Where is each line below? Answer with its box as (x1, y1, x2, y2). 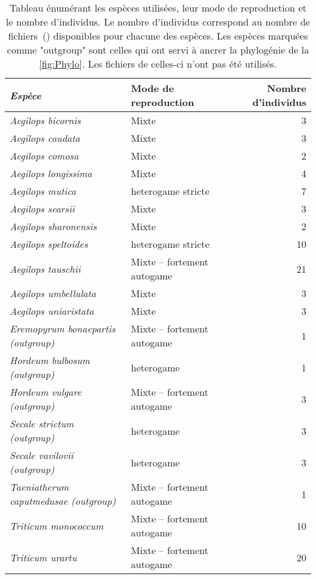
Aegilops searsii (10, 202, 75, 216)
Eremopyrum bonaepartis (10, 321, 115, 335)
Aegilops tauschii (10, 261, 81, 276)
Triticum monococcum (10, 518, 103, 533)
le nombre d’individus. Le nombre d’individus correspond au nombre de (5, 15, 311, 29)
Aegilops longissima (10, 166, 92, 180)
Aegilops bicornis (10, 113, 81, 127)
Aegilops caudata (10, 131, 80, 145)
